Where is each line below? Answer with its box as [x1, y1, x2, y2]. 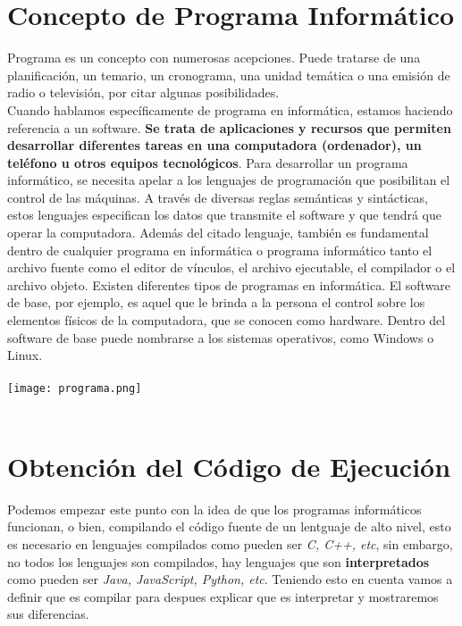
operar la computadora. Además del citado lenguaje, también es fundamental [7, 223, 429, 242]
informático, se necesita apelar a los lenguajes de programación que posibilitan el [7, 171, 450, 189]
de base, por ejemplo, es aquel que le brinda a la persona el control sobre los [7, 293, 425, 312]
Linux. [7, 346, 43, 364]
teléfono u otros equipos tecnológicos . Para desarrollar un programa [7, 153, 408, 171]
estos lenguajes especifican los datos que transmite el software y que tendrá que [7, 205, 442, 224]
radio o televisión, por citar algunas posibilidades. [7, 83, 280, 102]
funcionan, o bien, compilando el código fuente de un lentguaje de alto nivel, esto [7, 517, 451, 536]
